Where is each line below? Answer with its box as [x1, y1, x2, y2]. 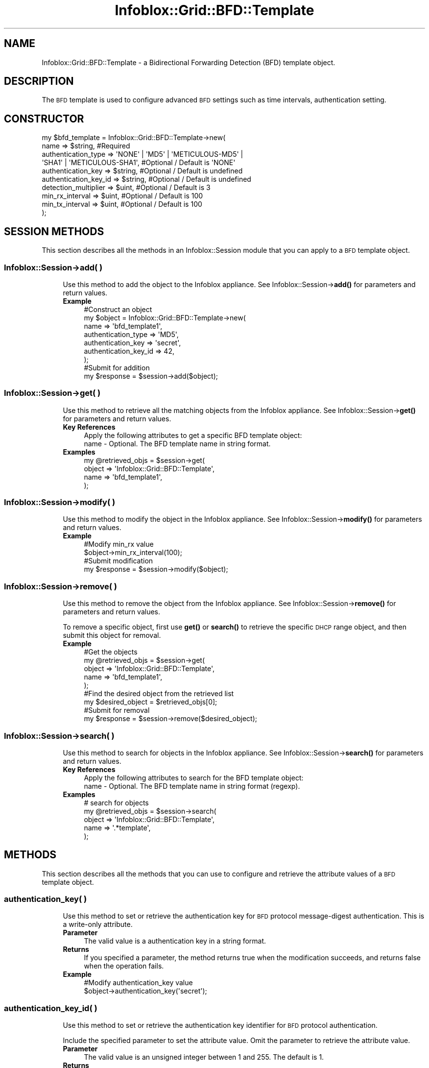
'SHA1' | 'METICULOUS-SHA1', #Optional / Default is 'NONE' [42, 158, 236, 167]
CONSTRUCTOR [4, 112, 84, 125]
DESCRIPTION [4, 75, 74, 88]
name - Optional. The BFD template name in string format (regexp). [84, 781, 300, 790]
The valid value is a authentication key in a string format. [84, 937, 266, 946]
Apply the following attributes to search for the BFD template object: [84, 773, 304, 782]
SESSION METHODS [4, 225, 104, 238]
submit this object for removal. [63, 631, 161, 640]
